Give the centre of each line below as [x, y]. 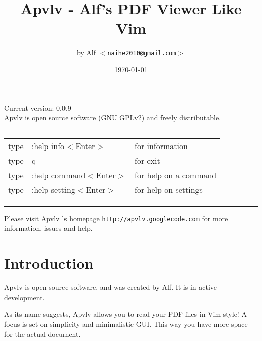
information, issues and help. [48, 228]
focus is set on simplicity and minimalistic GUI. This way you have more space [126, 324]
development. [24, 297]
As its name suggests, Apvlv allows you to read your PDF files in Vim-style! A [125, 314]
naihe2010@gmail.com [142, 53]
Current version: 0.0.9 [38, 107]
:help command [58, 175]
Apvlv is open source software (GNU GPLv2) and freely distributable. [113, 117]
